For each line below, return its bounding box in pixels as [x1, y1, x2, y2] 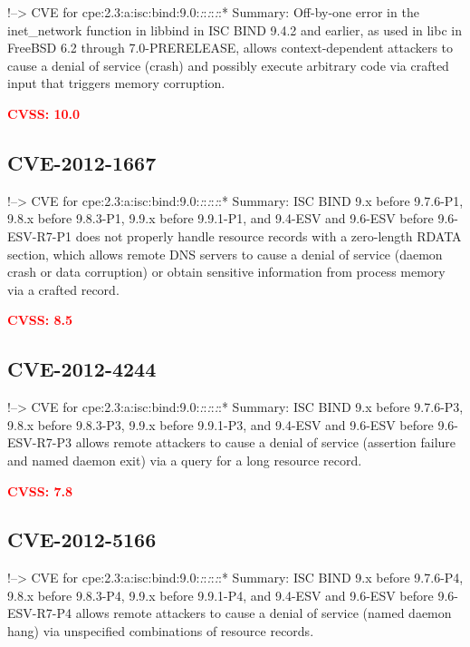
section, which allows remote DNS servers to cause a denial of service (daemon [7, 244, 443, 263]
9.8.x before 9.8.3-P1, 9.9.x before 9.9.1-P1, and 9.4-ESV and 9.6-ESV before [7, 209, 434, 228]
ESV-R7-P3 [7, 433, 72, 452]
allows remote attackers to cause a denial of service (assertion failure [75, 433, 456, 452]
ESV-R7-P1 [7, 226, 72, 245]
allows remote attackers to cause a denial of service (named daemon [75, 603, 452, 622]
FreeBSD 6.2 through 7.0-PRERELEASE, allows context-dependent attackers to [7, 38, 454, 57]
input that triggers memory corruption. [7, 74, 225, 93]
